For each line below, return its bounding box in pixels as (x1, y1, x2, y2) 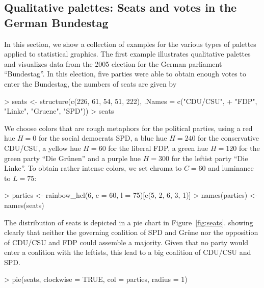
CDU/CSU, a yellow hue (4, 142, 81, 153)
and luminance (208, 163, 254, 173)
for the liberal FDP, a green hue (108, 142, 208, 153)
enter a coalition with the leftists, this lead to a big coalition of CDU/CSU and (4, 247, 251, 257)
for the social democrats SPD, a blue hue (39, 133, 167, 143)
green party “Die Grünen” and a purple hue (4, 152, 141, 163)
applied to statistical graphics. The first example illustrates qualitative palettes (4, 48, 251, 59)
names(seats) (4, 199, 44, 210)
